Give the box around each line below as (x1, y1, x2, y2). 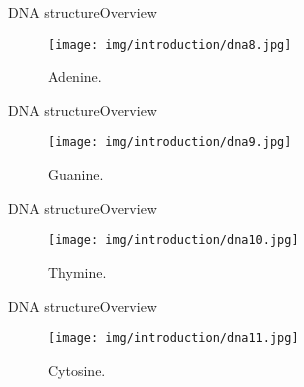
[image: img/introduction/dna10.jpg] (48, 233, 299, 248)
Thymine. (48, 261, 107, 282)
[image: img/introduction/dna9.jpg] (48, 135, 292, 150)
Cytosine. (48, 359, 106, 380)
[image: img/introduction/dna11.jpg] (48, 331, 299, 346)
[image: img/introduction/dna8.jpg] (48, 37, 292, 52)
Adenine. (48, 66, 102, 87)
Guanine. (48, 164, 104, 185)
